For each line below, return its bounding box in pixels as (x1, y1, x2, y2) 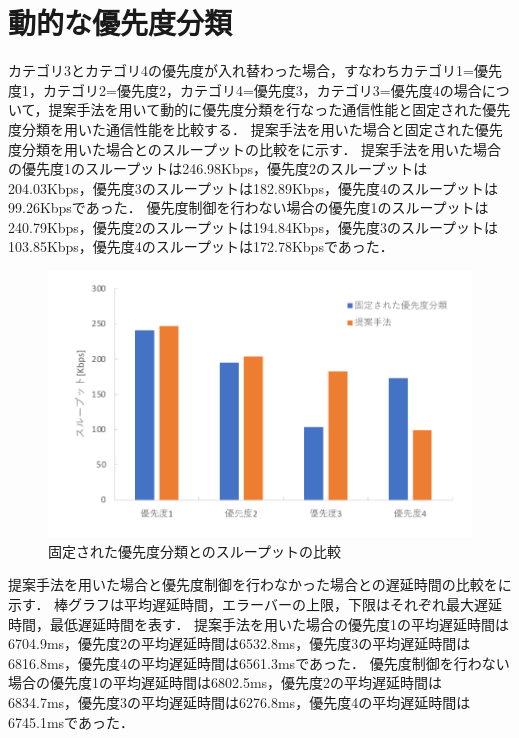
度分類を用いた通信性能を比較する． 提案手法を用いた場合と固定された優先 (8, 118, 503, 139)
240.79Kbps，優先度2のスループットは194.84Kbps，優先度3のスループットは (8, 216, 499, 237)
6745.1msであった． (8, 711, 134, 732)
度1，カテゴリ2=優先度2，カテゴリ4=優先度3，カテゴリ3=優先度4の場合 (8, 79, 482, 100)
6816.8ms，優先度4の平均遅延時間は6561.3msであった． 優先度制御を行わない (8, 652, 510, 673)
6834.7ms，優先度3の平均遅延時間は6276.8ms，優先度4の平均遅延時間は (8, 691, 471, 712)
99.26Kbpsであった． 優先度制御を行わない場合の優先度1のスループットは (8, 197, 489, 218)
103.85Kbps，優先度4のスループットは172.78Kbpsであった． (8, 236, 394, 257)
